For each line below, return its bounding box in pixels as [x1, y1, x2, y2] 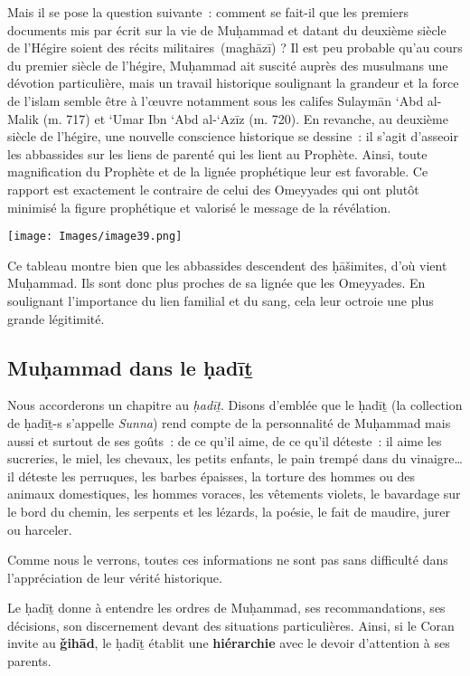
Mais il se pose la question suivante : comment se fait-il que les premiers [7, 3, 409, 21]
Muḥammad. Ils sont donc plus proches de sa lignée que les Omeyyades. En [7, 273, 426, 292]
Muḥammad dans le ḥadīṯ [7, 353, 253, 381]
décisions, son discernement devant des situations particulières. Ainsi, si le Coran [7, 615, 455, 634]
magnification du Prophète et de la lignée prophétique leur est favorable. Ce [7, 162, 428, 181]
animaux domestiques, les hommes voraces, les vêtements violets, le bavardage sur [7, 484, 461, 503]
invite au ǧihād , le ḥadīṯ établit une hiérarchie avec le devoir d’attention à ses [7, 633, 450, 652]
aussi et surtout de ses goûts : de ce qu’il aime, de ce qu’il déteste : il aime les [7, 431, 442, 450]
